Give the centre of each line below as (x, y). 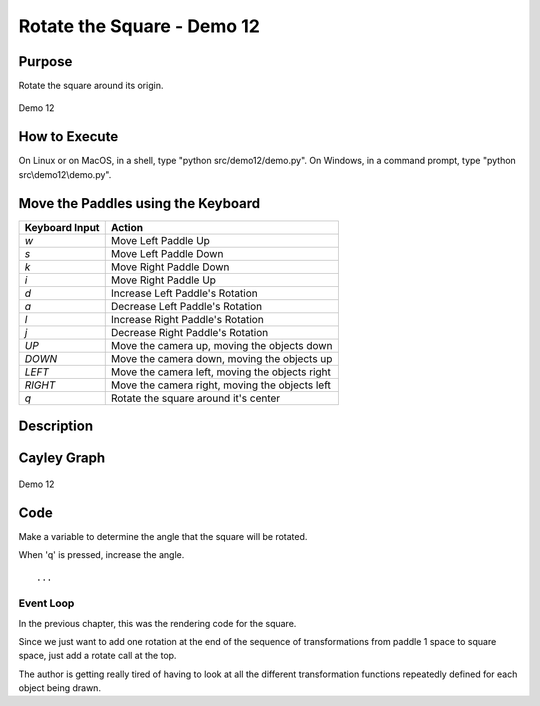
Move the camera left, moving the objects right (221, 372)
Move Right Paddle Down (170, 267)
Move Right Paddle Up (163, 280)
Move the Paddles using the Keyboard (139, 203)
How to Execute (68, 136)
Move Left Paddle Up (160, 240)
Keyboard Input (62, 227)
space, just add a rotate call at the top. (97, 656)
